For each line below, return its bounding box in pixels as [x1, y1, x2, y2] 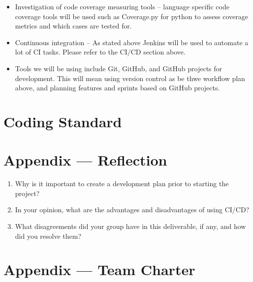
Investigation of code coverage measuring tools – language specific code [15, 1, 229, 11]
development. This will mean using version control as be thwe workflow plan [15, 73, 245, 83]
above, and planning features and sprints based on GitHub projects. [15, 83, 220, 93]
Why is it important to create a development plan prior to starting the [15, 178, 229, 189]
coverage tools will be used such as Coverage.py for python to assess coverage [15, 11, 248, 21]
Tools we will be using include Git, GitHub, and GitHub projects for [15, 63, 222, 73]
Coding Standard [3, 111, 122, 131]
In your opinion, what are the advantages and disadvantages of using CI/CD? [15, 204, 250, 215]
